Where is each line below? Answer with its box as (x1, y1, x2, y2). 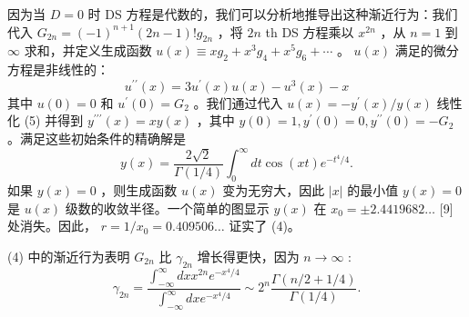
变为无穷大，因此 (222, 180, 325, 199)
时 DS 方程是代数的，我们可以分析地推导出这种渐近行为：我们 (87, 5, 458, 23)
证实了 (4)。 (229, 216, 301, 235)
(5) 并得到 (24, 111, 84, 130)
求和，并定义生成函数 (24, 41, 152, 60)
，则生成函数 (100, 180, 178, 199)
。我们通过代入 (193, 93, 283, 112)
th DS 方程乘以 (265, 22, 354, 41)
